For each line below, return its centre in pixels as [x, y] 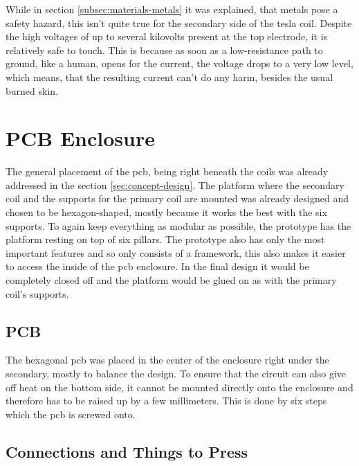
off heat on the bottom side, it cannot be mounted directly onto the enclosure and [179, 387]
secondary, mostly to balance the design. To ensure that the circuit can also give [176, 374]
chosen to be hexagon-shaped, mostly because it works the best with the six [166, 212]
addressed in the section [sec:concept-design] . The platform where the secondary [175, 185]
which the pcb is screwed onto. [71, 414]
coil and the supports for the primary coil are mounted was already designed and [177, 198]
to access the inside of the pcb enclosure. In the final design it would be [157, 266]
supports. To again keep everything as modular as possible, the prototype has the [178, 225]
